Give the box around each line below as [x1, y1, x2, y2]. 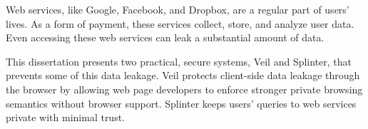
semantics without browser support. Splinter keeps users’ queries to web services [6, 96, 357, 110]
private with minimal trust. [6, 110, 126, 125]
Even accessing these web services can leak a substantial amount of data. [6, 30, 324, 45]
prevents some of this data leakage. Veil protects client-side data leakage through [6, 68, 360, 83]
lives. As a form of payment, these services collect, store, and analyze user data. [6, 16, 354, 31]
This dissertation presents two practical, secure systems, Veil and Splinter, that [6, 53, 352, 68]
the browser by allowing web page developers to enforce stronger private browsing [6, 81, 363, 96]
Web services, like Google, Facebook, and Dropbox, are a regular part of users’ [6, 2, 349, 16]
